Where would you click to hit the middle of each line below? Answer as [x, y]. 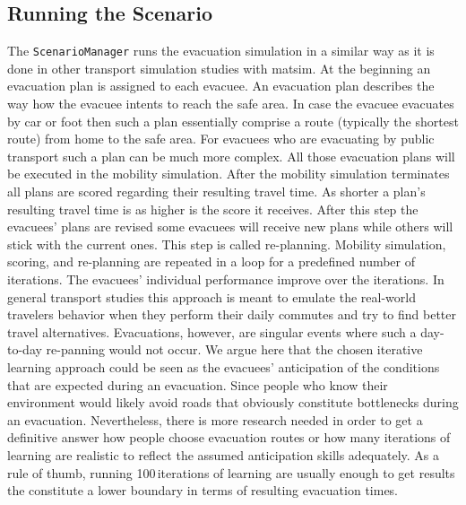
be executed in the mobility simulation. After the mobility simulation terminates [229, 174]
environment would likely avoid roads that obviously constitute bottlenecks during [233, 402]
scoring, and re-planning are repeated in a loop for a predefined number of [211, 261]
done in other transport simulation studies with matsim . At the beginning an [219, 68]
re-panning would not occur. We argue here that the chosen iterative [234, 349]
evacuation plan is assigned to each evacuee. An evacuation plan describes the [221, 86]
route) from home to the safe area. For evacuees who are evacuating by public [221, 139]
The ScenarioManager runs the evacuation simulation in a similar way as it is [221, 51]
